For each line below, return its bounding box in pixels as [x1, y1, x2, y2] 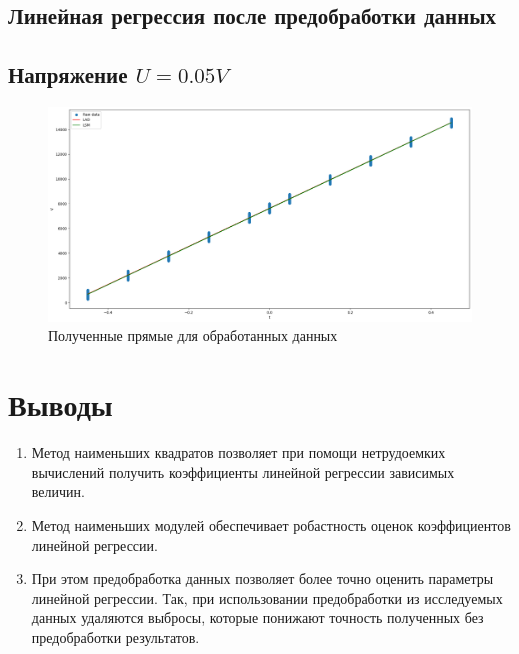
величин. [31, 481, 85, 502]
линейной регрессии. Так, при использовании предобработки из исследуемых [31, 587, 503, 608]
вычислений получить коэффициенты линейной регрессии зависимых [31, 461, 455, 482]
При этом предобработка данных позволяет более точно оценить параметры [31, 568, 494, 589]
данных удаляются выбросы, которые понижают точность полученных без [31, 607, 484, 628]
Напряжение [8, 59, 128, 90]
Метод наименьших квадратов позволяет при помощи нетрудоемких [31, 442, 446, 463]
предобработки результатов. [31, 626, 200, 647]
